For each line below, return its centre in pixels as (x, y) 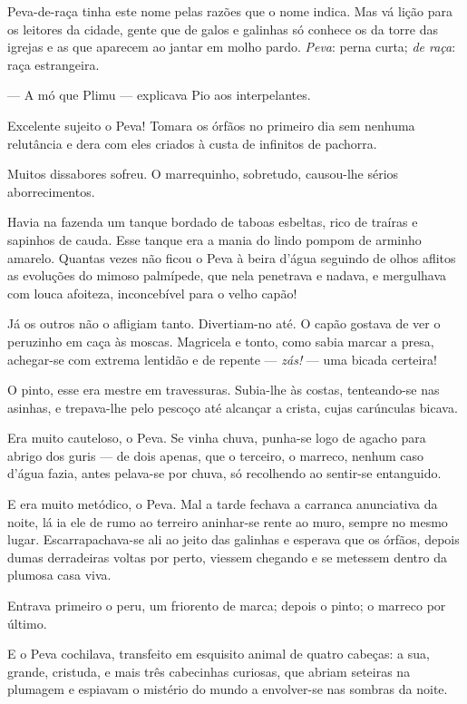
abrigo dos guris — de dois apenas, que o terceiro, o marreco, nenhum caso (216, 455)
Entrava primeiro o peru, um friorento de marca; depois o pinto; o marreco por (227, 606)
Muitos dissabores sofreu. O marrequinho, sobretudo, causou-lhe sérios (203, 174)
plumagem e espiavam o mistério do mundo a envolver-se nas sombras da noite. (228, 689)
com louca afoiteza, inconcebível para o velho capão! (152, 293)
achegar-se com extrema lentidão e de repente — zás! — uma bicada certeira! (222, 359)
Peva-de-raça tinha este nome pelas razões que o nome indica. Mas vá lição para (230, 11)
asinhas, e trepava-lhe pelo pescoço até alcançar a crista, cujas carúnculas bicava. (233, 407)
